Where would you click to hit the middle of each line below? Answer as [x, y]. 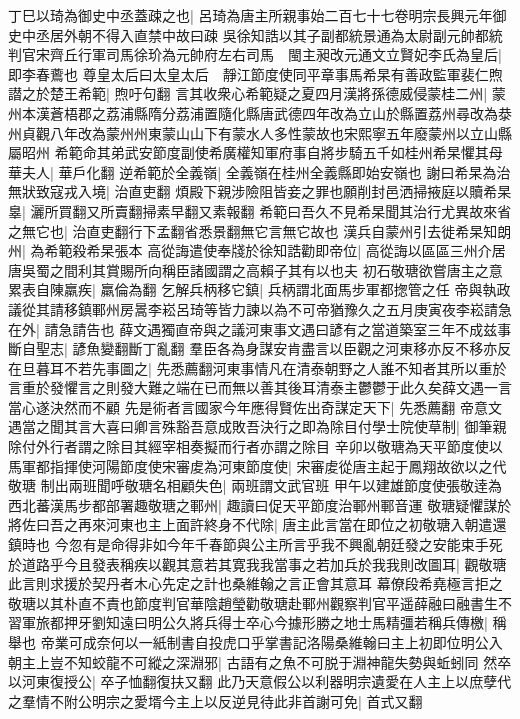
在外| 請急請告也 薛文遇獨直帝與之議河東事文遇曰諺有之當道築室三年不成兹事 [260, 328]
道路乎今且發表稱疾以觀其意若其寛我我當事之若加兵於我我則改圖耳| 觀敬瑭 [264, 563]
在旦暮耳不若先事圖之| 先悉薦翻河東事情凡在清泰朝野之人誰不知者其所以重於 [257, 367]
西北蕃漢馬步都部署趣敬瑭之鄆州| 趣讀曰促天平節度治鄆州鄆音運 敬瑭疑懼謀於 [260, 504]
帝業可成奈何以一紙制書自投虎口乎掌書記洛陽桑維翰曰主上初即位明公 [264, 642]
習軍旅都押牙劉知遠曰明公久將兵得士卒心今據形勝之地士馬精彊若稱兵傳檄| [248, 622]
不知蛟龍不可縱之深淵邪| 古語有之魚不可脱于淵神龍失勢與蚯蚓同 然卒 [287, 661]
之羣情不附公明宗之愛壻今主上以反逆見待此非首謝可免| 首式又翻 [215, 700]
